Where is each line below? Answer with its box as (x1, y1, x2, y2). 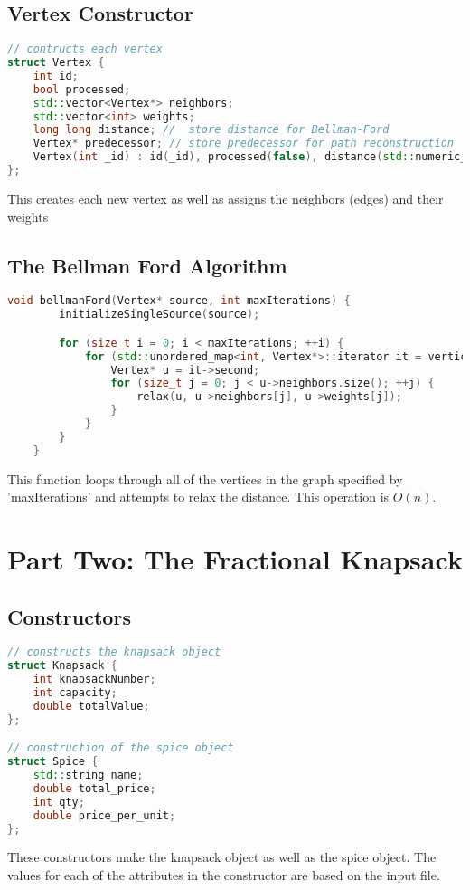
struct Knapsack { (7, 659, 117, 673)
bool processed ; (33, 82, 131, 96)
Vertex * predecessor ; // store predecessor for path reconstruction (33, 137, 455, 150)
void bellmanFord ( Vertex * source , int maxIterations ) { (7, 294, 351, 308)
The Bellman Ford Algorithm (7, 251, 287, 279)
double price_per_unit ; (33, 809, 176, 822)
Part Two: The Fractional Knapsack (7, 541, 463, 577)
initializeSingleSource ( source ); (59, 308, 260, 321)
